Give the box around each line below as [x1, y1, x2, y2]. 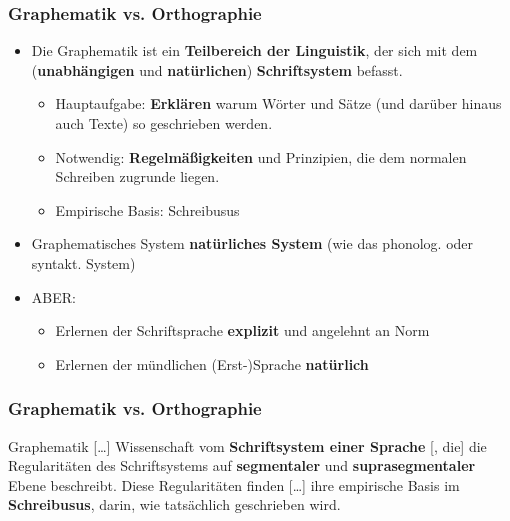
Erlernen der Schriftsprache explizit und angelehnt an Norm [55, 320, 430, 341]
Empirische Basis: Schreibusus [55, 199, 240, 220]
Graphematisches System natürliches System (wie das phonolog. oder [31, 233, 474, 254]
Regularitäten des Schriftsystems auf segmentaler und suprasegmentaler [8, 455, 476, 476]
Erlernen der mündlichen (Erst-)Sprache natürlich [55, 353, 369, 374]
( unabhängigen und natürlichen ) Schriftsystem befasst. [31, 59, 403, 80]
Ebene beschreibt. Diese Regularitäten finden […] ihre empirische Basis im [8, 474, 460, 495]
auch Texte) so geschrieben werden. [55, 113, 273, 133]
